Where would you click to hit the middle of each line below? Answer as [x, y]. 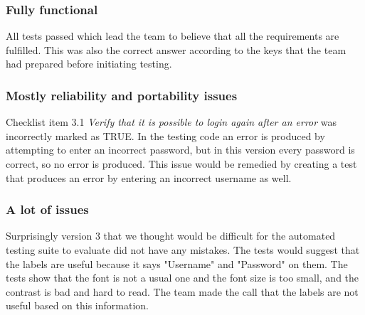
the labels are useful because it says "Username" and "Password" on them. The [177, 263]
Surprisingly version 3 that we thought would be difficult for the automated [171, 236]
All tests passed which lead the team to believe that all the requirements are [173, 36]
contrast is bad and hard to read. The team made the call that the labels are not [182, 291]
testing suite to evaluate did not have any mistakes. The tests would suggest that [183, 250]
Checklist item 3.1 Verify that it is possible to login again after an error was [171, 122]
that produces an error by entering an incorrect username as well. [149, 177]
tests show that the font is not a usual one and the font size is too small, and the [182, 278]
